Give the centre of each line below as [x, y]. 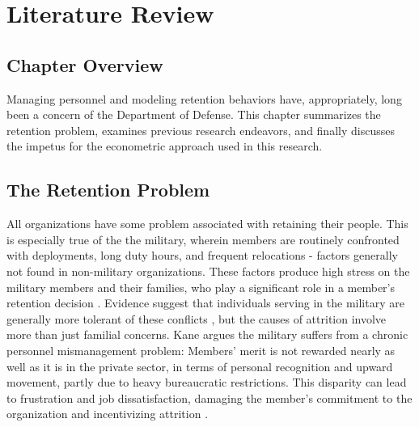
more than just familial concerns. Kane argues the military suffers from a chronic [207, 334]
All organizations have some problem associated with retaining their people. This [207, 224]
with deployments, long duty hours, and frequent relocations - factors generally [202, 255]
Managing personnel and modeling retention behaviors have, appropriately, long [204, 98]
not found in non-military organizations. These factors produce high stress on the [208, 271]
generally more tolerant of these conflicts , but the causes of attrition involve [197, 318]
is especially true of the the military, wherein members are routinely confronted [203, 239]
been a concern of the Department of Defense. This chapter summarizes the [194, 114]
